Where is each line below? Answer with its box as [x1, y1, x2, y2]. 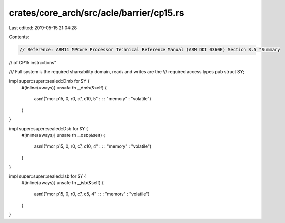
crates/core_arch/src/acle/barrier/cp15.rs [9, 7, 185, 18]
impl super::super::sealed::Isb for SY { [9, 173, 86, 179]
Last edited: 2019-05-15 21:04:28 [9, 25, 77, 31]
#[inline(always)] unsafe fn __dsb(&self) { [21, 133, 106, 138]
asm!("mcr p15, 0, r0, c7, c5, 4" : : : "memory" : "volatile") [34, 191, 150, 197]
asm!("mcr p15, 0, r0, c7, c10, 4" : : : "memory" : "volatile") [34, 143, 152, 149]
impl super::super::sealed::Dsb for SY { [9, 125, 88, 131]
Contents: [9, 34, 29, 40]
